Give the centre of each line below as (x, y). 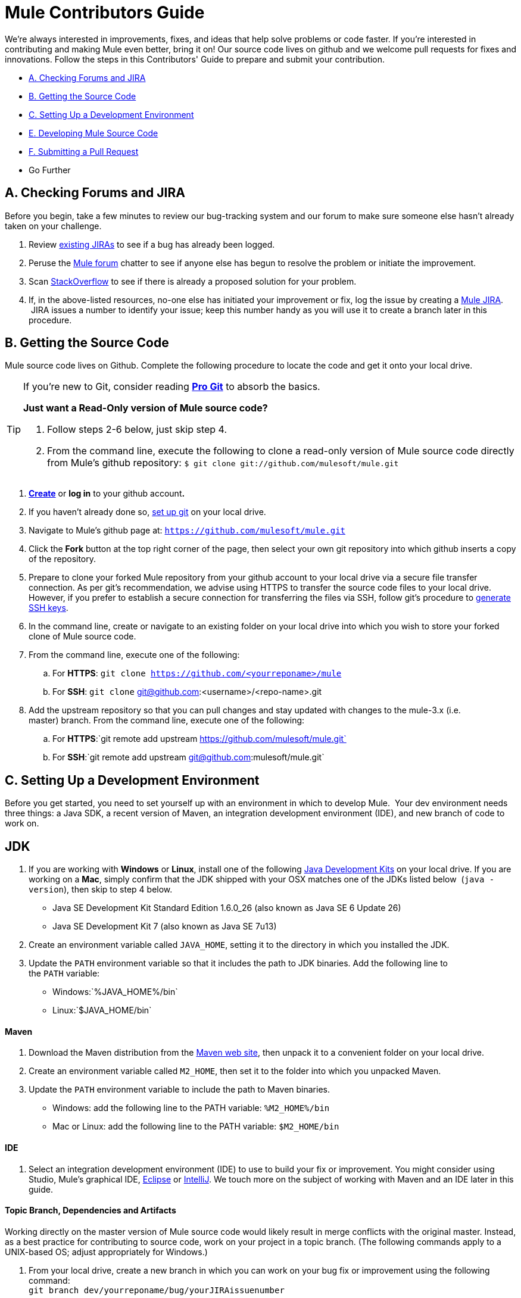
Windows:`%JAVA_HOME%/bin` (115, 992)
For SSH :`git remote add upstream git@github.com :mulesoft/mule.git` (188, 757)
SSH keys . (49, 608)
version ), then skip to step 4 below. (101, 890)
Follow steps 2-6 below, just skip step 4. (137, 430)
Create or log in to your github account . (107, 494)
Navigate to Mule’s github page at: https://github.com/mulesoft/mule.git (187, 531)
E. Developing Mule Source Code (93, 133)
